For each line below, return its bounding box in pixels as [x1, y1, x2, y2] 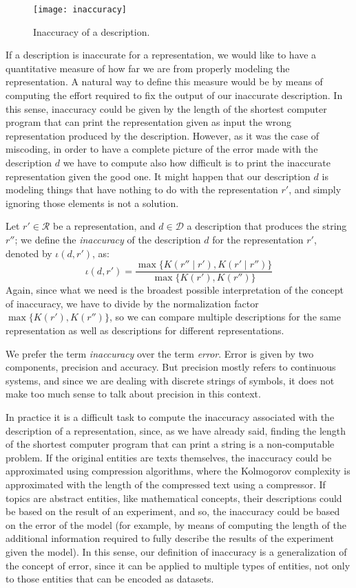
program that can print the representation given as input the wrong [6, 115, 291, 129]
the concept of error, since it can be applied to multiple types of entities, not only [6, 558, 350, 572]
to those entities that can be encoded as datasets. [6, 571, 214, 586]
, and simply [289, 182, 342, 197]
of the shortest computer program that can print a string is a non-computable [6, 437, 335, 451]
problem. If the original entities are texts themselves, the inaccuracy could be [6, 450, 332, 464]
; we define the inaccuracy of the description [14, 232, 201, 246]
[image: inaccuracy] [33, 5, 127, 14]
